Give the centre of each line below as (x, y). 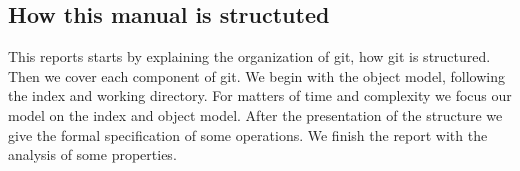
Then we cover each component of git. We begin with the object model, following (257, 75)
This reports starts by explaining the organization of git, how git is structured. (249, 56)
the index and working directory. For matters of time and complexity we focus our (260, 95)
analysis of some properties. (92, 154)
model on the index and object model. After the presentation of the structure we (255, 114)
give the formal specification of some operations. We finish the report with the (248, 134)
